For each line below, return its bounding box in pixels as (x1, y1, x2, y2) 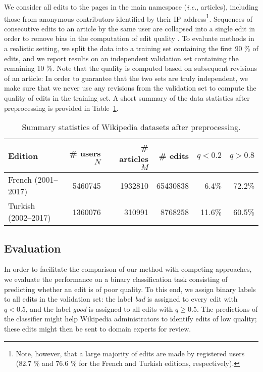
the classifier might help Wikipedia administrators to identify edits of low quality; (4, 313, 257, 324)
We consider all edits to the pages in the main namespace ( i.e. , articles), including (4, 2, 258, 12)
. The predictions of (196, 303, 258, 314)
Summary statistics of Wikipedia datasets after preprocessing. (22, 121, 241, 133)
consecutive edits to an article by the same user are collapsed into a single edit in (4, 23, 255, 33)
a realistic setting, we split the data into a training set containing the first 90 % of (4, 43, 258, 54)
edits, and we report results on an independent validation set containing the (4, 53, 239, 63)
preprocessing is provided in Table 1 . (4, 102, 119, 113)
